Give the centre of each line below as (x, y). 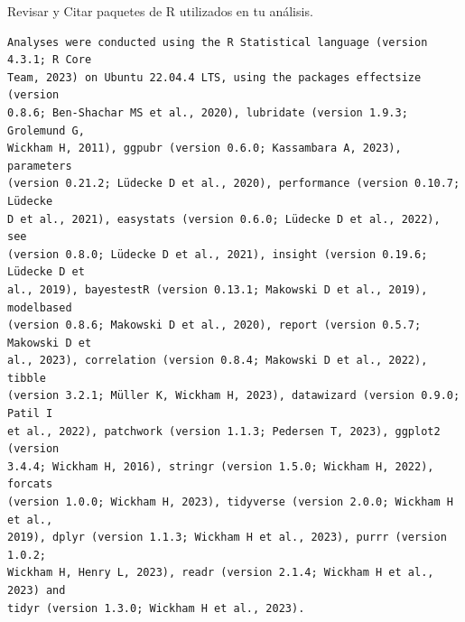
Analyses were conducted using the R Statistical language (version (218, 42)
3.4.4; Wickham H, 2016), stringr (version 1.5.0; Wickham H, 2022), (221, 466)
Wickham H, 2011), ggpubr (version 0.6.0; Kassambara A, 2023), (205, 149)
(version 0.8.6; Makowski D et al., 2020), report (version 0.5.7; (214, 325)
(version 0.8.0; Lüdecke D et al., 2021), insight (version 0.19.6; (218, 254)
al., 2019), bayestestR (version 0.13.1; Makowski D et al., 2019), (218, 289)
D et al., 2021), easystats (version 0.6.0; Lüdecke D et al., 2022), (224, 219)
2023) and (37, 590)
